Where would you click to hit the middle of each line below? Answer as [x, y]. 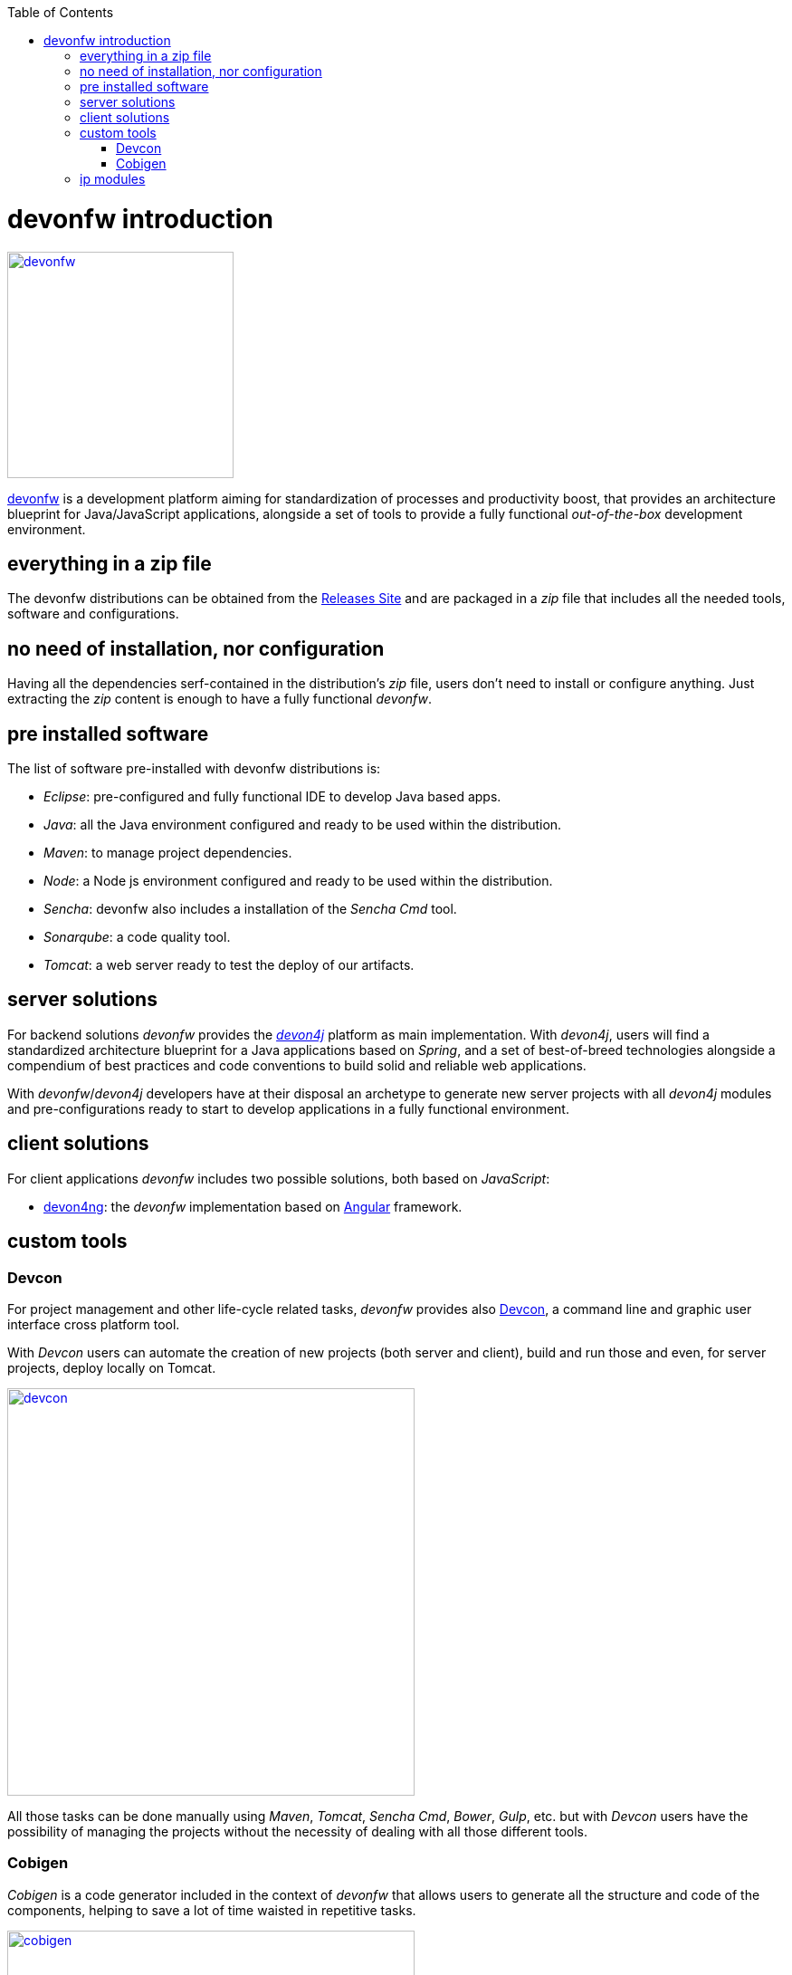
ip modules [113, 179]
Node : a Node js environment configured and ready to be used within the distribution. [298, 881]
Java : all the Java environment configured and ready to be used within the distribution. [303, 825]
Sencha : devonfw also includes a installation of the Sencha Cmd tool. [250, 909]
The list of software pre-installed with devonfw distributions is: [194, 769]
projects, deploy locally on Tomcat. [112, 1367]
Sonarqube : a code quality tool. [137, 937]
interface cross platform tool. [94, 1324]
